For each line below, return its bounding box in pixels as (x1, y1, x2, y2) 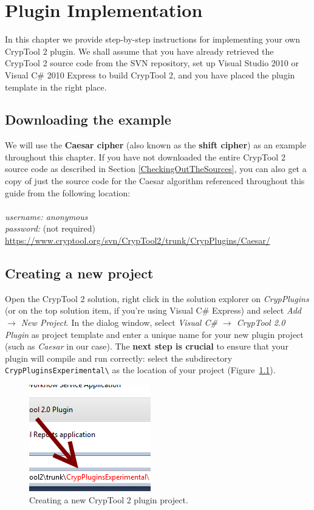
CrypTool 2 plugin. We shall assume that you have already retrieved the (5, 44, 274, 57)
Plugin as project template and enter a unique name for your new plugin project (5, 328, 304, 340)
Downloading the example (5, 110, 171, 129)
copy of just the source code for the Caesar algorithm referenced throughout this (5, 174, 305, 187)
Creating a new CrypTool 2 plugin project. (29, 493, 188, 506)
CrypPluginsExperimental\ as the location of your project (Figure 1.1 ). (5, 364, 276, 376)
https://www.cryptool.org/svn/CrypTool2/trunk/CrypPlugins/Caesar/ (5, 234, 270, 247)
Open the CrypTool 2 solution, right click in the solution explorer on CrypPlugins (5, 292, 309, 305)
